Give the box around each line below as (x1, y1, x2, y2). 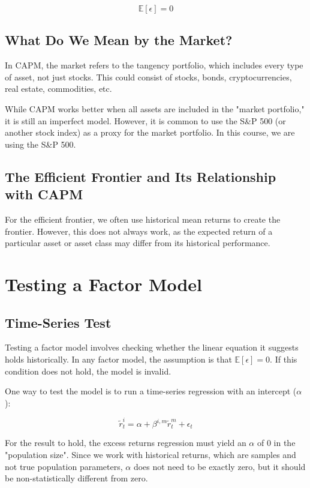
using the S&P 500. (5, 137, 76, 150)
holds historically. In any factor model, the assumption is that (5, 352, 232, 365)
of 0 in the (257, 436, 296, 449)
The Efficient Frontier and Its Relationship (5, 167, 276, 185)
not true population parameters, (5, 460, 123, 472)
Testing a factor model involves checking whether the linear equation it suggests (5, 341, 299, 354)
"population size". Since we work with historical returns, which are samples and (5, 448, 296, 461)
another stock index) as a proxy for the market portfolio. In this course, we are (5, 126, 295, 139)
